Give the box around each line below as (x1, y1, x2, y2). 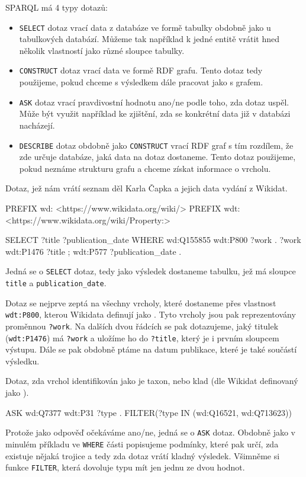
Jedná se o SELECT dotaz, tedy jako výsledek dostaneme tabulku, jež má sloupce (5, 265, 296, 277)
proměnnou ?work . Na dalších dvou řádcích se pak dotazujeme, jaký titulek (5, 319, 279, 332)
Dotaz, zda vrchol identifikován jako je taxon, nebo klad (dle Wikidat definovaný (5, 374, 298, 387)
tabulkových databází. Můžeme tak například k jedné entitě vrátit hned (19, 33, 279, 45)
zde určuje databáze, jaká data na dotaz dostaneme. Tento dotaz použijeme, (19, 151, 296, 163)
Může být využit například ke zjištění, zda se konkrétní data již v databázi (19, 107, 291, 120)
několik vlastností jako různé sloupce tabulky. (19, 44, 185, 56)
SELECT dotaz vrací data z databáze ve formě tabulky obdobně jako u (19, 21, 271, 33)
